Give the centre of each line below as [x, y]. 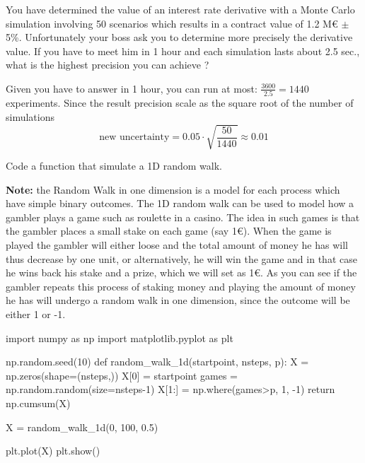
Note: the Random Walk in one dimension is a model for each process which [173, 189]
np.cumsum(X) [38, 403]
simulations [30, 116]
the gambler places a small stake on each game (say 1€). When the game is [169, 231]
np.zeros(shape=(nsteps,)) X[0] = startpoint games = [122, 375]
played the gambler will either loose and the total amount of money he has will [177, 244]
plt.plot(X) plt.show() [53, 451]
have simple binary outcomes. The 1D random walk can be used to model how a [180, 203]
